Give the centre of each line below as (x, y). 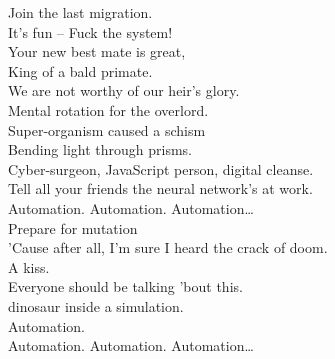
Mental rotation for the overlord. (108, 109)
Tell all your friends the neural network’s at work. (160, 188)
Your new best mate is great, (97, 51)
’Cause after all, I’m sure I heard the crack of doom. (168, 247)
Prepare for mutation (73, 227)
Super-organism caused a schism (107, 129)
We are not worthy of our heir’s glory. (124, 90)
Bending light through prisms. (100, 149)
